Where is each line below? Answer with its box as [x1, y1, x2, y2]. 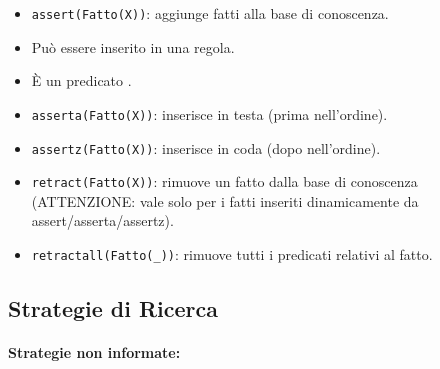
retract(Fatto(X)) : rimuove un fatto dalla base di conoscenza [31, 171, 418, 192]
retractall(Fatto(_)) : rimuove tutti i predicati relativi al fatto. [31, 244, 433, 264]
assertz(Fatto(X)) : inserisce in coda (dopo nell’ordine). [31, 137, 381, 158]
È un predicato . [31, 70, 132, 91]
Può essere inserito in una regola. [31, 36, 235, 57]
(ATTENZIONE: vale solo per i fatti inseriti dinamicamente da [31, 190, 419, 211]
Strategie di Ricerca [8, 293, 219, 324]
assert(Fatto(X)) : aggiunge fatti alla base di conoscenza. [31, 3, 389, 23]
